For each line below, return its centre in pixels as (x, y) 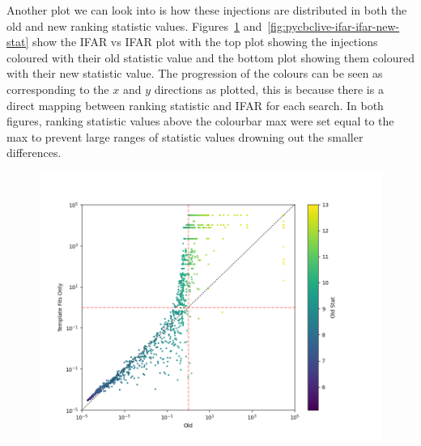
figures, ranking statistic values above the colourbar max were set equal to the (200, 121)
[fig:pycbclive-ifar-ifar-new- (334, 25)
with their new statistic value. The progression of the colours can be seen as (195, 73)
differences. (34, 153)
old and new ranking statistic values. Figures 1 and (134, 25)
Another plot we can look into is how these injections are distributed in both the (207, 10)
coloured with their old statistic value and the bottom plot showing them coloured (210, 57)
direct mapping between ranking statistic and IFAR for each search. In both (195, 105)
